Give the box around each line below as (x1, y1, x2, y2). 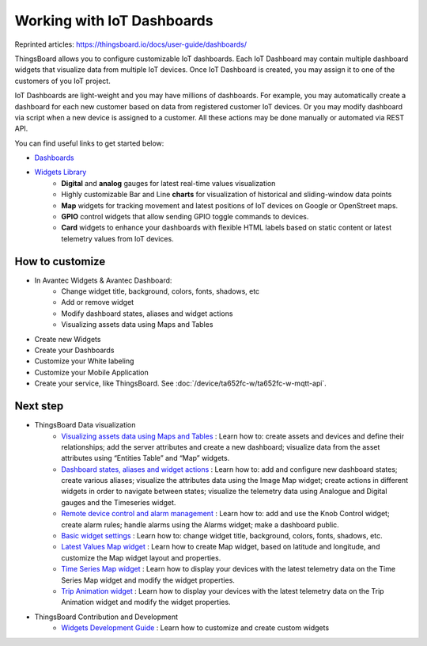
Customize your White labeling (34, 356, 134, 366)
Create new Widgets (34, 334, 101, 344)
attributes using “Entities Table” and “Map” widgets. (61, 454, 230, 463)
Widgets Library (34, 167, 87, 177)
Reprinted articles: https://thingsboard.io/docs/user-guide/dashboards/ (14, 40, 247, 49)
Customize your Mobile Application (34, 367, 149, 377)
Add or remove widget (61, 298, 134, 307)
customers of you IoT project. (14, 76, 111, 85)
